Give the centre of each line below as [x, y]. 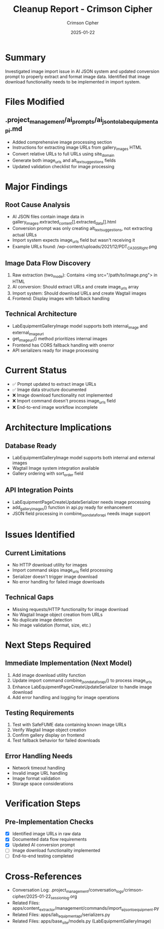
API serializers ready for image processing [55, 351]
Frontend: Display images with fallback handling [61, 299]
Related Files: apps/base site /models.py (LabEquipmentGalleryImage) [82, 922]
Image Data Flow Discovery [48, 263]
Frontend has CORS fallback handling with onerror [63, 345]
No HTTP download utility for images [50, 565]
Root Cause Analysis [38, 205]
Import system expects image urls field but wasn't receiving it [74, 241]
